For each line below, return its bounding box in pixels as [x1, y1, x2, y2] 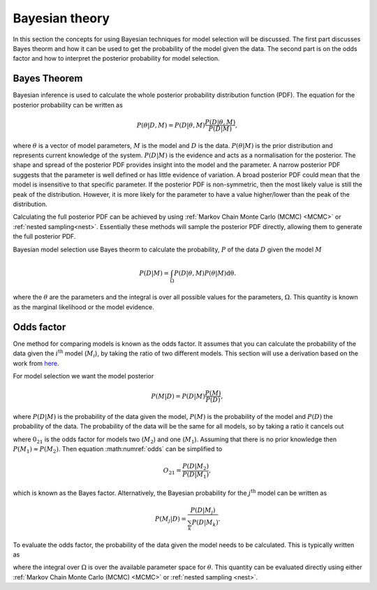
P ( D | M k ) [191, 519, 219, 529]
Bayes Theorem [13, 73, 83, 84]
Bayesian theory [13, 10, 110, 26]
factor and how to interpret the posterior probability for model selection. [13, 54, 220, 63]
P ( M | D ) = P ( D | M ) [151, 392, 205, 400]
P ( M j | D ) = [154, 515, 186, 524]
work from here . [13, 359, 59, 367]
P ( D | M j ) [190, 506, 216, 516]
